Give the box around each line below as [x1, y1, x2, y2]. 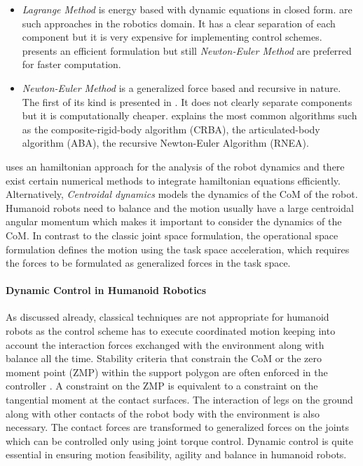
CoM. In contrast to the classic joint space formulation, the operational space [6, 227, 338, 242]
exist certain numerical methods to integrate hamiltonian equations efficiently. [6, 173, 341, 187]
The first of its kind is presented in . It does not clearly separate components [22, 94, 352, 109]
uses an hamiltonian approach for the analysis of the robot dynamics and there [6, 159, 345, 173]
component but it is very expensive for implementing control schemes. [22, 29, 322, 44]
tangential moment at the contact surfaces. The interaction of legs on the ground [6, 392, 353, 407]
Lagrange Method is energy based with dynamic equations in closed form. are [22, 2, 352, 16]
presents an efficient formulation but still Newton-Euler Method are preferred [22, 43, 352, 58]
